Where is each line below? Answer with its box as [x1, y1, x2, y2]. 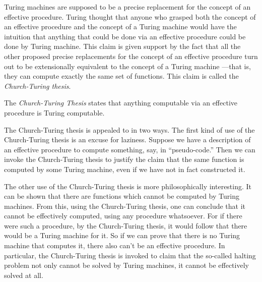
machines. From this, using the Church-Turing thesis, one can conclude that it [4, 200, 246, 211]
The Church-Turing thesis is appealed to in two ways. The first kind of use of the [4, 124, 255, 135]
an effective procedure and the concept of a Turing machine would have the [4, 21, 237, 32]
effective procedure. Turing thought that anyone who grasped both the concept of [4, 11, 256, 22]
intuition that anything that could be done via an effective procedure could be [4, 31, 246, 41]
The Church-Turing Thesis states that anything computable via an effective [4, 97, 237, 108]
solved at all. [4, 269, 43, 280]
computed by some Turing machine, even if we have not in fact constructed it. [4, 163, 245, 174]
